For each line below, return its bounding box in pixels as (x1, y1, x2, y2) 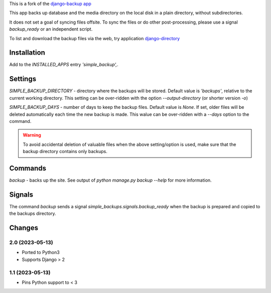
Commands (9, 164, 47, 173)
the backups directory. (9, 211, 56, 217)
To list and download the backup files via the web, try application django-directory (9, 35, 180, 41)
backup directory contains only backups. (23, 149, 107, 155)
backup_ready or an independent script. (9, 26, 93, 32)
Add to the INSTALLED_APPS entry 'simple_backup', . (9, 62, 118, 68)
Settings (9, 75, 37, 83)
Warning (23, 132, 41, 138)
